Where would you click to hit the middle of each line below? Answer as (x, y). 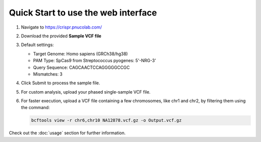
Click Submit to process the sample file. (60, 83)
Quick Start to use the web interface (83, 13)
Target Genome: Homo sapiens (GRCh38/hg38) (80, 54)
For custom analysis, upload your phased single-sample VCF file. (86, 92)
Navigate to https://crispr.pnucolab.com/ (62, 27)
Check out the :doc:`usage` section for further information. (67, 133)
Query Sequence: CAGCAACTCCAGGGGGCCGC (81, 67)
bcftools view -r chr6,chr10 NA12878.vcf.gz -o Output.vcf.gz (106, 120)
